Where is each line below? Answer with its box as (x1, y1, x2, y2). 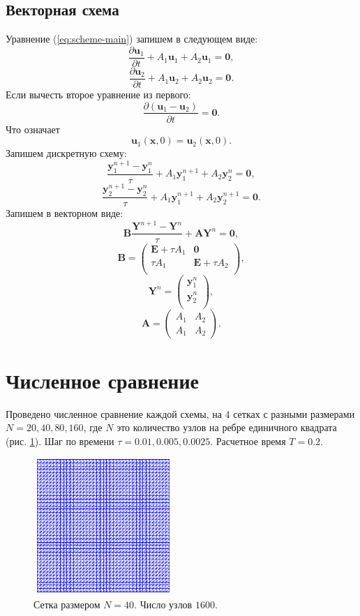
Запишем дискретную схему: (6, 146, 127, 160)
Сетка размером (33, 597, 100, 612)
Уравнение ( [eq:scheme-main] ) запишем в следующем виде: (6, 31, 258, 46)
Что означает (6, 121, 60, 136)
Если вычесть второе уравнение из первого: (6, 87, 191, 101)
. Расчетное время (210, 433, 286, 448)
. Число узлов (134, 597, 193, 612)
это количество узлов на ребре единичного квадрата (117, 420, 337, 435)
